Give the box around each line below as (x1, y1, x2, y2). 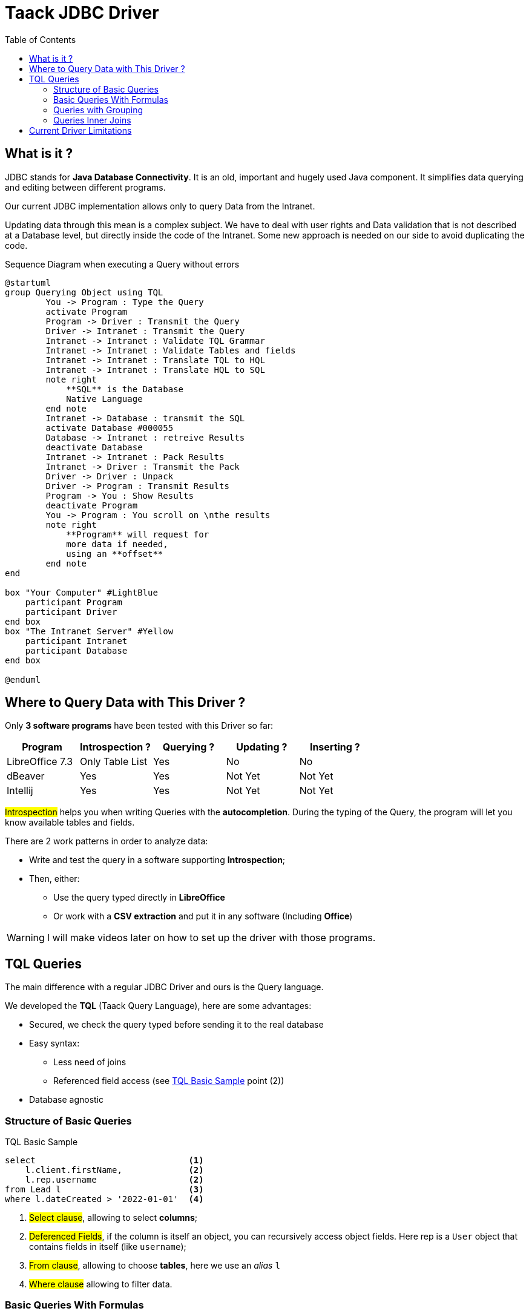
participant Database (25, 645, 128, 655)
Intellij (7, 784, 33, 797)
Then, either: (29, 873, 80, 884)
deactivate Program (45, 500, 138, 510)
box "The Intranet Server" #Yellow (5, 626, 174, 636)
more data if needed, (66, 539, 168, 549)
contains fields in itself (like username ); (29, 1241, 186, 1252)
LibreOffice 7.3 (7, 755, 73, 768)
